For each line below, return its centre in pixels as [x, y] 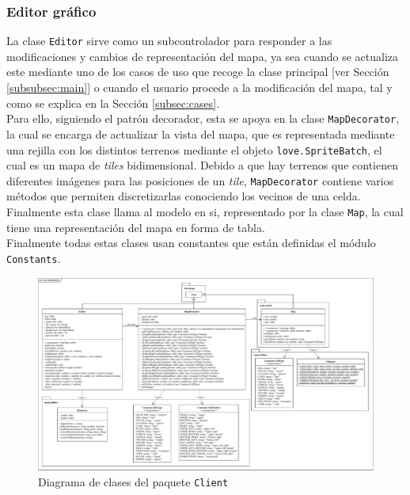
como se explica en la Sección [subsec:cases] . [113, 103]
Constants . [34, 258]
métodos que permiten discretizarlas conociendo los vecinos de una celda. [184, 196]
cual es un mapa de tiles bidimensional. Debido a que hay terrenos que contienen [202, 165]
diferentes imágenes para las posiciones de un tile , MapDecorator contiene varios [200, 180]
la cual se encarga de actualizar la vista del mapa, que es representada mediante [201, 133]
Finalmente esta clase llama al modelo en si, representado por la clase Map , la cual [205, 211]
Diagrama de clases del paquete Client [133, 481]
